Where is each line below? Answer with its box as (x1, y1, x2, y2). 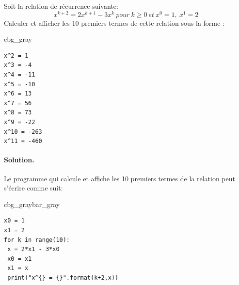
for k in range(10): (4, 236, 70, 243)
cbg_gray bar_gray (4, 199, 60, 209)
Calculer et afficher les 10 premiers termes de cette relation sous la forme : (4, 17, 224, 28)
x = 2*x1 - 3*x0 (7, 246, 60, 253)
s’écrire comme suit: (4, 183, 63, 193)
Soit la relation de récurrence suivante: (4, 1, 118, 11)
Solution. (4, 155, 34, 165)
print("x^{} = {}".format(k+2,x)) (7, 274, 119, 281)
